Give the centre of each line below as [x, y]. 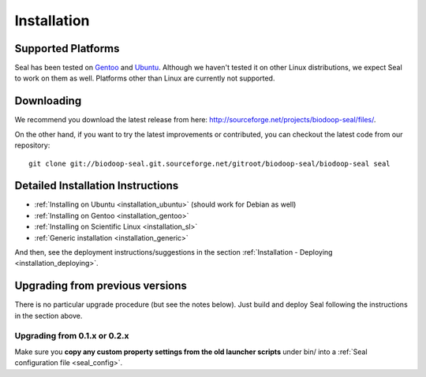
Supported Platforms [67, 49]
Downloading [48, 101]
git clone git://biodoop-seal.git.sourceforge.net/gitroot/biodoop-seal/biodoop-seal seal [209, 163]
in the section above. [49, 315]
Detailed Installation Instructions [97, 186]
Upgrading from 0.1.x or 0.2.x [72, 336]
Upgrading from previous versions [101, 286]
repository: [32, 145]
